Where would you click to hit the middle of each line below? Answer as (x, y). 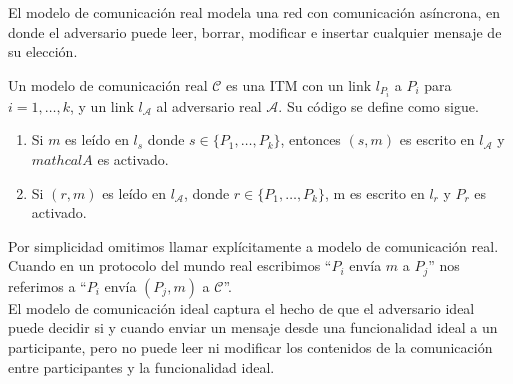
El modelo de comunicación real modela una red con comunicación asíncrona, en (254, 12)
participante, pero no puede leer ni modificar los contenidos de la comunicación (250, 347)
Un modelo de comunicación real (108, 84)
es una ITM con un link (299, 84)
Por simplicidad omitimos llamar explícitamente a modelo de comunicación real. (253, 245)
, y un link (101, 105)
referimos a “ (47, 285)
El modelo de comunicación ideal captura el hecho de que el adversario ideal (241, 307)
